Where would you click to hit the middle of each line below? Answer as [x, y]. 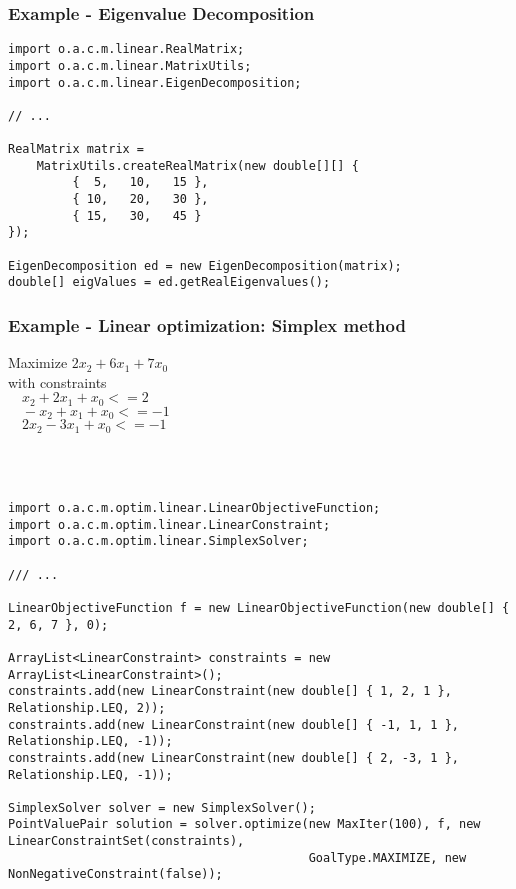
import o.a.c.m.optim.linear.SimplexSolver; [158, 541]
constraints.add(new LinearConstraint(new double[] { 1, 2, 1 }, [230, 691]
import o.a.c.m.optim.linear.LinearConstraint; [169, 524]
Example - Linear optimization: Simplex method [207, 324]
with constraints [57, 381]
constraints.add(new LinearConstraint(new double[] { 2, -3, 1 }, [234, 757]
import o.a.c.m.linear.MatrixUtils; [130, 65]
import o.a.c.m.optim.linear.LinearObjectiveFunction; [194, 508]
